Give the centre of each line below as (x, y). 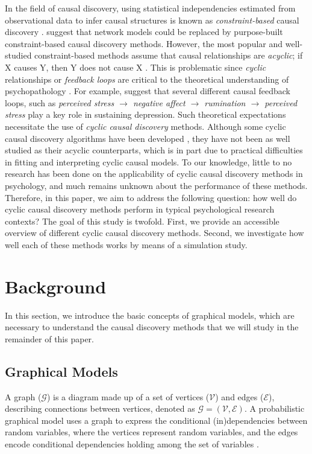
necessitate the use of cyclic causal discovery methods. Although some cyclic (145, 126)
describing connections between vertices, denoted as (100, 408)
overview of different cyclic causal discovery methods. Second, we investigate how (154, 233)
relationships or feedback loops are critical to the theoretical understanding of (147, 79)
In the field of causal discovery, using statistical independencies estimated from (150, 8)
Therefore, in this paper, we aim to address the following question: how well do (151, 197)
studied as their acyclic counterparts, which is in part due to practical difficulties (154, 150)
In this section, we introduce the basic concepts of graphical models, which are (150, 315)
